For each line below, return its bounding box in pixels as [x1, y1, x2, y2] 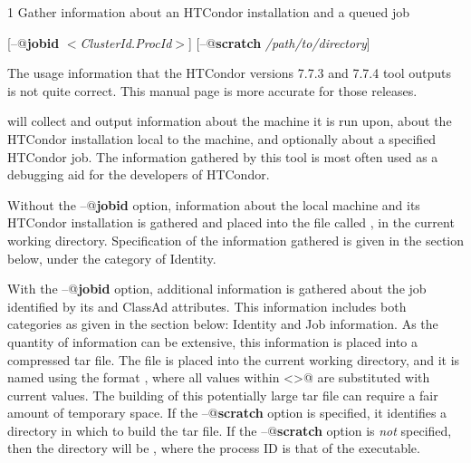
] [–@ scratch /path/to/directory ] [187, 33, 370, 52]
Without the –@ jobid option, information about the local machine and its [7, 195, 420, 214]
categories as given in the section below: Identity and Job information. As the [7, 314, 438, 333]
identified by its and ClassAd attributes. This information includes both [7, 296, 407, 315]
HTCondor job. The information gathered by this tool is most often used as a [7, 147, 438, 166]
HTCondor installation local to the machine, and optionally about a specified [7, 129, 437, 148]
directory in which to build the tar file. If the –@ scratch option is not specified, [7, 420, 452, 439]
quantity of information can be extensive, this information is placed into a [7, 332, 418, 351]
